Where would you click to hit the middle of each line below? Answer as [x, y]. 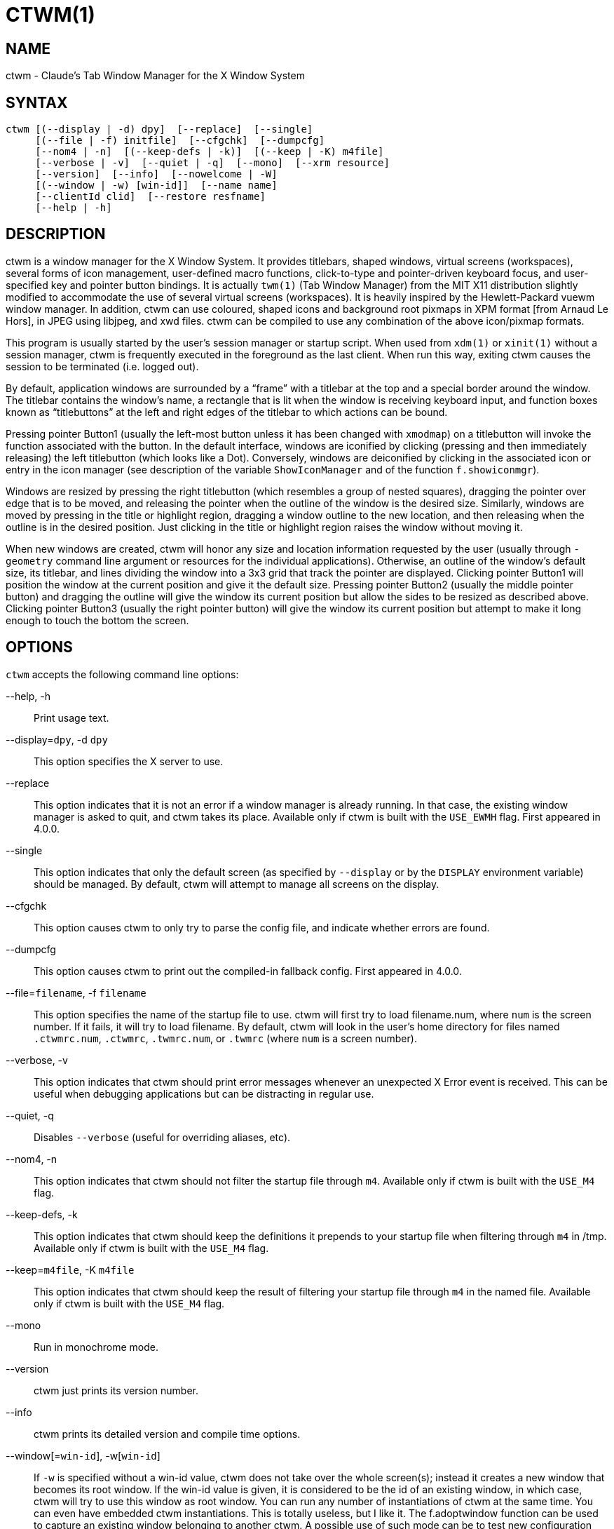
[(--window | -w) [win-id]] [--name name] [156, 186]
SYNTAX [37, 102]
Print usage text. [71, 718]
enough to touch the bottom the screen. [97, 620]
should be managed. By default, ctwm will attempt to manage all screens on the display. [237, 884]
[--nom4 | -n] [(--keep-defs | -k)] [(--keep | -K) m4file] [210, 152]
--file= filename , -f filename [76, 992]
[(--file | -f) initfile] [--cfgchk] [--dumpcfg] [180, 141]
